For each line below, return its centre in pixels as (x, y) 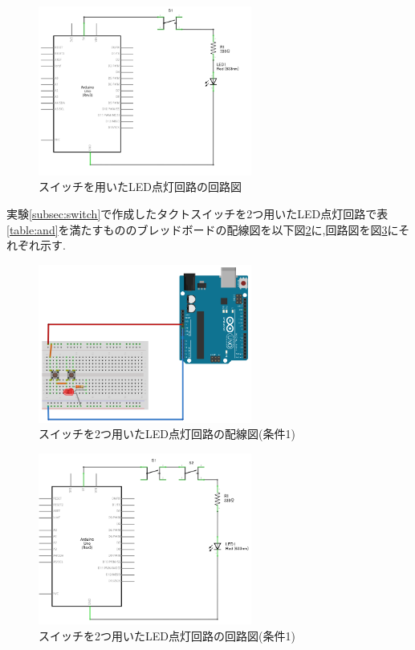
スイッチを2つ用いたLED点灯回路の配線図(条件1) (167, 434)
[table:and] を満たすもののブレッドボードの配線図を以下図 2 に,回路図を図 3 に (203, 229)
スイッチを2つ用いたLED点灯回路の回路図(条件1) (167, 636)
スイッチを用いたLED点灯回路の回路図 (140, 187)
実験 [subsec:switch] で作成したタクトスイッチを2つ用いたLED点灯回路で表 (197, 213)
